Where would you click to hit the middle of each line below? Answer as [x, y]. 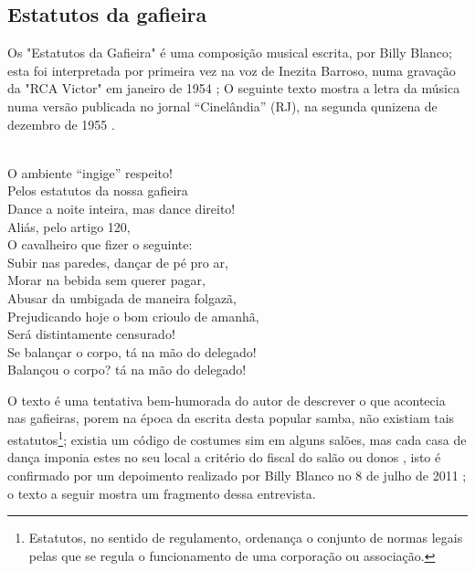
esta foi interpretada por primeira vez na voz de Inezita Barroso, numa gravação [232, 70]
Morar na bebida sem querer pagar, [106, 280]
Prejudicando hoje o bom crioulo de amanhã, [133, 316]
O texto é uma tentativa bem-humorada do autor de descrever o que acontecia [227, 400]
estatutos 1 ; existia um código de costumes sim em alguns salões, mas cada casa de [237, 438]
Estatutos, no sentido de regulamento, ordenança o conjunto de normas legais [246, 538]
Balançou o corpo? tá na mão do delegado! [127, 370]
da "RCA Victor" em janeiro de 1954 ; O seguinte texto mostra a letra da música [234, 88]
